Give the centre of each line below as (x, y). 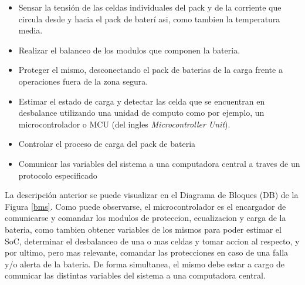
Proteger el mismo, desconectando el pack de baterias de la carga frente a (150, 70)
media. (30, 30)
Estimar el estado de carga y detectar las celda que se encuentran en (142, 101)
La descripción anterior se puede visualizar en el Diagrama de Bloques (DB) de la (152, 195)
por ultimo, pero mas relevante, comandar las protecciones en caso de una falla (147, 252)
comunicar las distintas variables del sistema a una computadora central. (135, 275)
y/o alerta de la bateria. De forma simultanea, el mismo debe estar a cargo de (145, 264)
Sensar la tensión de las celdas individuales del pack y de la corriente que (150, 7)
